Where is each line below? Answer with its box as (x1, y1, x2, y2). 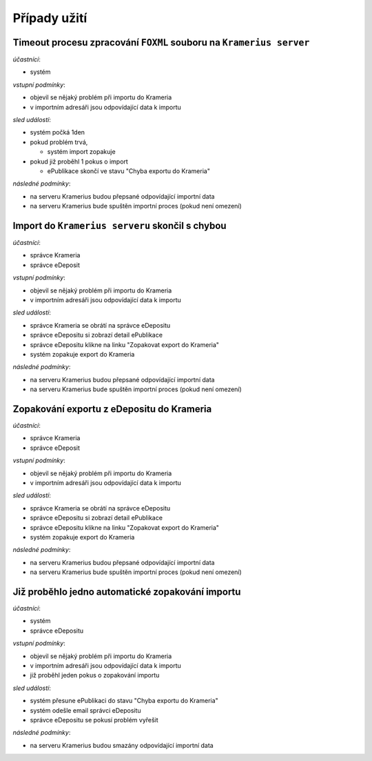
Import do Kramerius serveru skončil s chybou (12, 219, 227, 231)
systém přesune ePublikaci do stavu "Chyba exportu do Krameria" (30, 697, 218, 705)
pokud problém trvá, (30, 138, 88, 146)
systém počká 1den (30, 128, 85, 137)
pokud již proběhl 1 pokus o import (30, 157, 129, 166)
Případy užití (12, 10, 87, 26)
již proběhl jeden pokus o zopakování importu (30, 671, 160, 680)
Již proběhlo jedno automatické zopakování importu (12, 586, 241, 597)
